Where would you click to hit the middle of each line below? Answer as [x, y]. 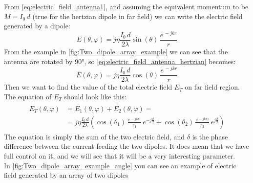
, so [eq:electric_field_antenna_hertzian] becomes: [160, 61]
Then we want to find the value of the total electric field [88, 87]
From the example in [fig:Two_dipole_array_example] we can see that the [116, 51]
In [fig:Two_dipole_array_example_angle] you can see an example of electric [120, 165]
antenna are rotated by [38, 61]
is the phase [210, 136]
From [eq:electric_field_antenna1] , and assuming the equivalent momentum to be [126, 6]
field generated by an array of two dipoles [66, 175]
